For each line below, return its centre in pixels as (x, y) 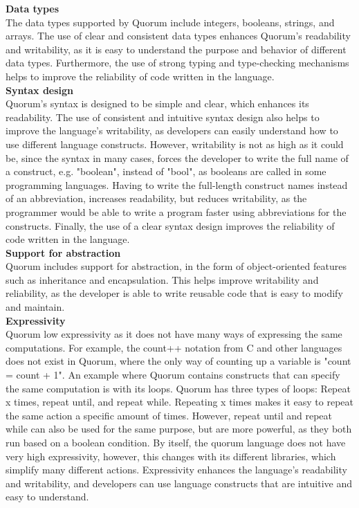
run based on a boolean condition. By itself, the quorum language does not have (176, 442)
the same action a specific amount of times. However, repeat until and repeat (169, 415)
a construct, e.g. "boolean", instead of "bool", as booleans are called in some (166, 171)
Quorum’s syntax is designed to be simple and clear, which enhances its (157, 103)
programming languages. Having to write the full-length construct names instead (177, 184)
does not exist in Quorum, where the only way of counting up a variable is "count (178, 361)
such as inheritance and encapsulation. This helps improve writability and (162, 279)
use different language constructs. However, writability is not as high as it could (175, 144)
